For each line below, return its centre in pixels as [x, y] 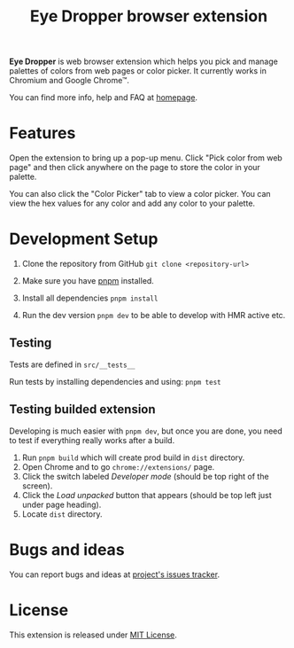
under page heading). [62, 504]
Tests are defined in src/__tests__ [72, 364]
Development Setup [84, 239]
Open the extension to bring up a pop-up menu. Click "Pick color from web [146, 158]
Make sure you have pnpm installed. [88, 281]
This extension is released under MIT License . [93, 635]
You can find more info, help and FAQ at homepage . [103, 98]
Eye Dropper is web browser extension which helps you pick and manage [144, 62]
